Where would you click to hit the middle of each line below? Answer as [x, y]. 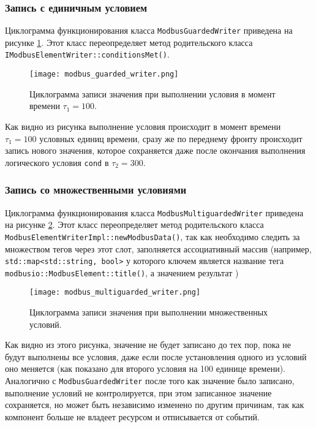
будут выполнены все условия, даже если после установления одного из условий [156, 356]
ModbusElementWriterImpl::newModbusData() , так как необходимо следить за [152, 236]
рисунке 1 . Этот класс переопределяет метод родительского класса [129, 42]
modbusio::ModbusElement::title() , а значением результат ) [122, 272]
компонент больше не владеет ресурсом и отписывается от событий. [132, 416]
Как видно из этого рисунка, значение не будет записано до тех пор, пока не [148, 345]
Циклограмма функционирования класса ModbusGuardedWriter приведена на [149, 30]
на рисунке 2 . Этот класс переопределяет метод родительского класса [134, 225]
